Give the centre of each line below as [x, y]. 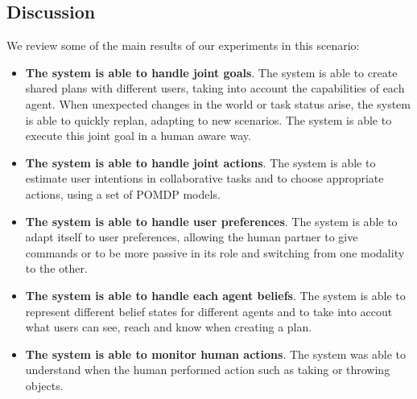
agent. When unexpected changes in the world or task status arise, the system [218, 103]
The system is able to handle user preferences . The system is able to [211, 221]
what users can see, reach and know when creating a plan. [169, 327]
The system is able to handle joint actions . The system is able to [200, 162]
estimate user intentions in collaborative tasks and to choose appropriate [204, 178]
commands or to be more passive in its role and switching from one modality [215, 252]
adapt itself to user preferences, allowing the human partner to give [192, 237]
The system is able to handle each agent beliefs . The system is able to [215, 295]
